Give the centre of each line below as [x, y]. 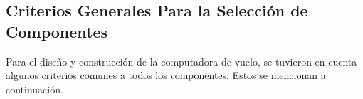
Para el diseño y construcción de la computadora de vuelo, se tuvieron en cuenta [181, 61]
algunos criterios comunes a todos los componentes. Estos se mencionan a [166, 75]
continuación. [35, 89]
